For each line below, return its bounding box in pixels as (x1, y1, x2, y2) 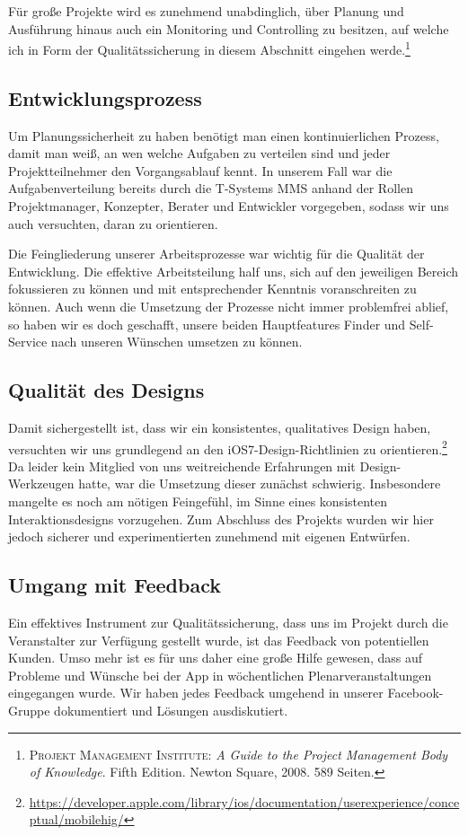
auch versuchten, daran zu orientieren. (8, 214, 218, 233)
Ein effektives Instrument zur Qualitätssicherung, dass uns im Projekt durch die (8, 612, 448, 631)
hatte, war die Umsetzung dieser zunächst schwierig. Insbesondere (78, 474, 441, 493)
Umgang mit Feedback (8, 571, 222, 599)
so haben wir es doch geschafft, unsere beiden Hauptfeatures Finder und (8, 314, 406, 333)
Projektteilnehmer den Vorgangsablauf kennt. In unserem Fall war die (8, 161, 393, 180)
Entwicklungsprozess (8, 83, 202, 111)
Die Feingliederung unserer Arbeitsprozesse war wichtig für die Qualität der (8, 244, 425, 263)
